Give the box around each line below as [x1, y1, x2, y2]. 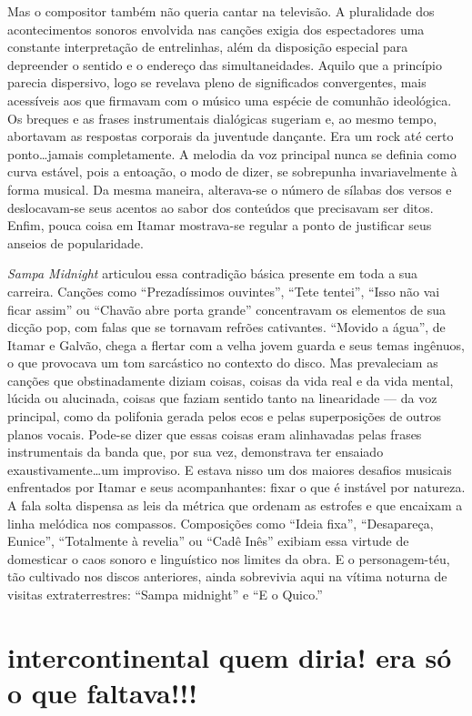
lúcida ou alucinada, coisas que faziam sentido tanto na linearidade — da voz [7, 388, 437, 408]
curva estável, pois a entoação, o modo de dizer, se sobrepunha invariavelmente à [7, 162, 457, 181]
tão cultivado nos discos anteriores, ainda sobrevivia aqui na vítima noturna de [7, 567, 447, 586]
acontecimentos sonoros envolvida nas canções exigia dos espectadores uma [7, 19, 425, 38]
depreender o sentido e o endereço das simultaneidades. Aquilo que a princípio [7, 55, 443, 74]
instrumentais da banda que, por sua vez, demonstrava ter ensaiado [7, 442, 384, 461]
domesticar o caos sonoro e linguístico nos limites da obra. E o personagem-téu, [7, 549, 450, 568]
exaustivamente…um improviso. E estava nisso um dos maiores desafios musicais [7, 459, 452, 479]
